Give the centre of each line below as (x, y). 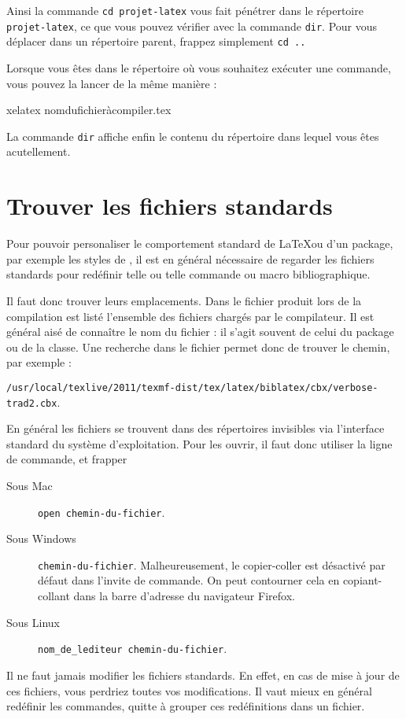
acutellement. (39, 151)
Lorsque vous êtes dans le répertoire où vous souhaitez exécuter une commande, (199, 67)
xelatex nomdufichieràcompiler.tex (89, 110)
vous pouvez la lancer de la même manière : (112, 83)
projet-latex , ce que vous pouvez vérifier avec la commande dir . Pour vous (192, 26)
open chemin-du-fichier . (101, 512)
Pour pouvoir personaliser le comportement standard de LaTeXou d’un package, (200, 243)
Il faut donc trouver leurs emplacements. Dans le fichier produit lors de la (184, 300)
